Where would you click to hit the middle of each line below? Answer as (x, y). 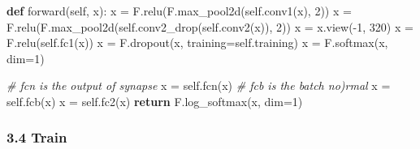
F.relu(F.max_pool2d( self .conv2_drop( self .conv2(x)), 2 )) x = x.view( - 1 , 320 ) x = (210, 26)
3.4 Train (37, 137)
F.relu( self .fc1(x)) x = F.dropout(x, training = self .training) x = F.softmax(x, (197, 43)
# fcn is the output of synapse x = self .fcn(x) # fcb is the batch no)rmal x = (199, 85)
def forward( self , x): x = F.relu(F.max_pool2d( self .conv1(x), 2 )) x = (179, 11)
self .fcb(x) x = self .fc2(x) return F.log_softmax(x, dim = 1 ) (155, 101)
